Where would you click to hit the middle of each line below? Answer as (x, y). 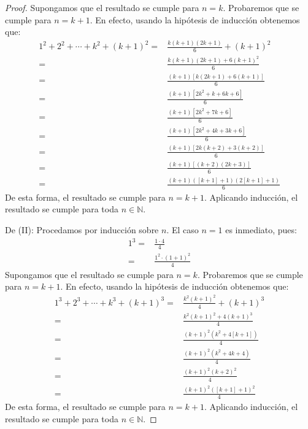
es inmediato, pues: (261, 230)
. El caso (183, 230)
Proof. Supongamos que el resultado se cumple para (102, 7)
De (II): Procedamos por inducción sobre (82, 230)
